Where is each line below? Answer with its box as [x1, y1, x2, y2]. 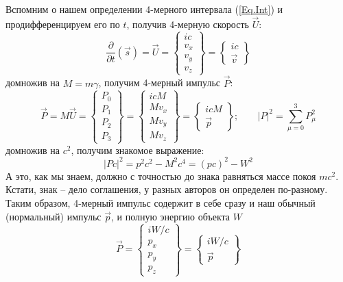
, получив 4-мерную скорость [126, 16, 249, 31]
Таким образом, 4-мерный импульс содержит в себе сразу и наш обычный [5, 195, 316, 209]
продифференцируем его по [5, 16, 120, 31]
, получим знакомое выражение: [71, 142, 204, 157]
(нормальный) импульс [5, 209, 102, 223]
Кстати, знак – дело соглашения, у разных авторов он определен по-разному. [5, 182, 328, 196]
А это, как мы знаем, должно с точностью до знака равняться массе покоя [5, 168, 316, 183]
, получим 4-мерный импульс [98, 75, 220, 90]
